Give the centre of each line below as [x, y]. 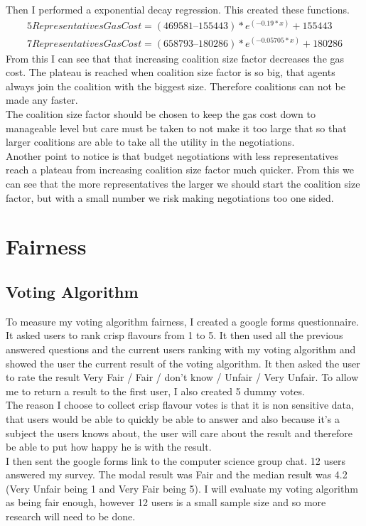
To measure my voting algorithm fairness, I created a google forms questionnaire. [182, 321]
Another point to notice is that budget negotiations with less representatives [172, 155]
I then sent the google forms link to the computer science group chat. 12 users [176, 460]
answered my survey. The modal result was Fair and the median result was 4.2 [177, 474]
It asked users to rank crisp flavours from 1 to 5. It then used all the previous [174, 335]
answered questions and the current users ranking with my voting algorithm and [181, 349]
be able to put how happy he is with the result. [109, 447]
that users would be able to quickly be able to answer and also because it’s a [173, 418]
